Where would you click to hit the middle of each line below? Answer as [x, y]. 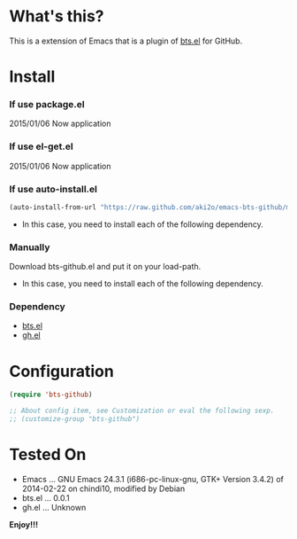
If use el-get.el [41, 146]
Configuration [62, 371]
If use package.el [47, 105]
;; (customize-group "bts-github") [75, 419]
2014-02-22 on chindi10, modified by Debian [103, 488]
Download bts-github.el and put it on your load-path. [105, 267]
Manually [30, 247]
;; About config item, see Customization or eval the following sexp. [142, 411]
